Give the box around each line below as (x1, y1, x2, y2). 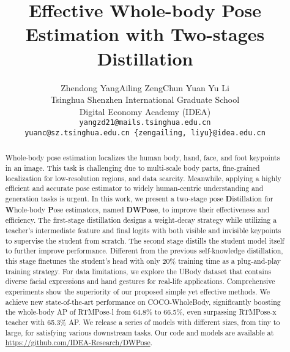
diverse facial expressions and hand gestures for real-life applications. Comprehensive (5, 276, 275, 286)
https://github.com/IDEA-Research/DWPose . (5, 337, 152, 348)
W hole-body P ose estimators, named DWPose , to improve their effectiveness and (5, 204, 270, 215)
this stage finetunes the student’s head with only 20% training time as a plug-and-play (5, 255, 281, 266)
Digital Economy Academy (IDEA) (79, 105, 211, 118)
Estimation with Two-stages (25, 21, 265, 47)
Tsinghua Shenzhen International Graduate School (50, 93, 240, 106)
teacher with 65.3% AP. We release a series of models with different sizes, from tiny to (5, 316, 280, 327)
